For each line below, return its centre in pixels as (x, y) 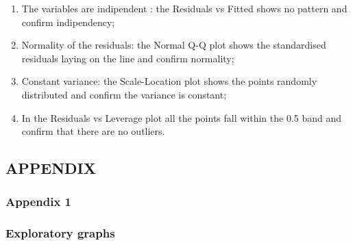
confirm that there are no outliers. (93, 131)
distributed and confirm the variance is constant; (124, 94)
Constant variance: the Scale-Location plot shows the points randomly (169, 81)
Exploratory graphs (60, 233)
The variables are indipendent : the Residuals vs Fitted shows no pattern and (184, 8)
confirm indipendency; (68, 22)
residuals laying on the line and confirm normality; (128, 58)
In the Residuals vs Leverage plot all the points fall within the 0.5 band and (182, 117)
